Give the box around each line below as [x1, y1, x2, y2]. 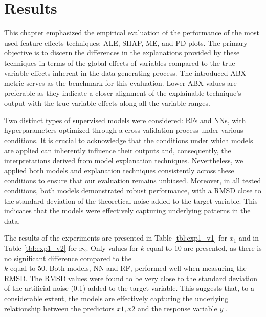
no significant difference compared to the [4, 252, 132, 263]
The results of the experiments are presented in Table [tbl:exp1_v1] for [4, 232, 228, 243]
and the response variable [137, 303, 217, 313]
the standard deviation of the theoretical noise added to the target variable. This [4, 195, 258, 206]
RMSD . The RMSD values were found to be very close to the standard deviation [4, 272, 258, 283]
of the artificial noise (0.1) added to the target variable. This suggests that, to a [4, 283, 254, 293]
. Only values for [86, 243, 139, 253]
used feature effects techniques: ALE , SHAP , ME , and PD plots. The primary [4, 37, 248, 48]
